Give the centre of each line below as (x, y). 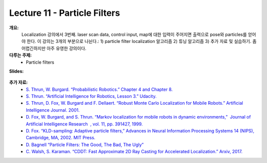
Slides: (17, 71)
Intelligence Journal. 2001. (53, 110)
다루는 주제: (21, 55)
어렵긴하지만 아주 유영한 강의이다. (54, 48)
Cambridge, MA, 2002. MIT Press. (61, 138)
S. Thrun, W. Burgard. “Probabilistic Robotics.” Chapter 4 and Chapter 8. (99, 89)
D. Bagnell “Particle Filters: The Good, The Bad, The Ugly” (85, 144)
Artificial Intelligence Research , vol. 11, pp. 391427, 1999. (84, 124)
